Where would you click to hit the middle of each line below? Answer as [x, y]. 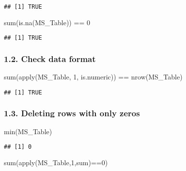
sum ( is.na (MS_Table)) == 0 [47, 22]
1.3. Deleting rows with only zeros [72, 113]
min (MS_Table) [28, 131]
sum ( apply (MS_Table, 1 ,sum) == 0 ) [56, 162]
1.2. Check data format [50, 58]
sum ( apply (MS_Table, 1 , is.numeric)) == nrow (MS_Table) [93, 77]
